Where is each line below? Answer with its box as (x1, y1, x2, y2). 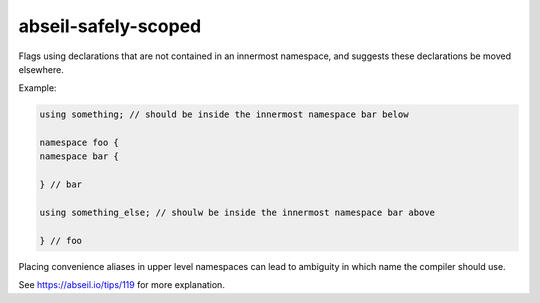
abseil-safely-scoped (18, 15, 202, 37)
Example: (18, 82, 57, 94)
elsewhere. (18, 63, 64, 75)
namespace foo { (39, 137, 120, 149)
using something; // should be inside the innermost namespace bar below (39, 109, 409, 120)
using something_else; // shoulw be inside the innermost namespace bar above (39, 207, 435, 219)
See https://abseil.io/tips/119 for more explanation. (18, 279, 225, 291)
